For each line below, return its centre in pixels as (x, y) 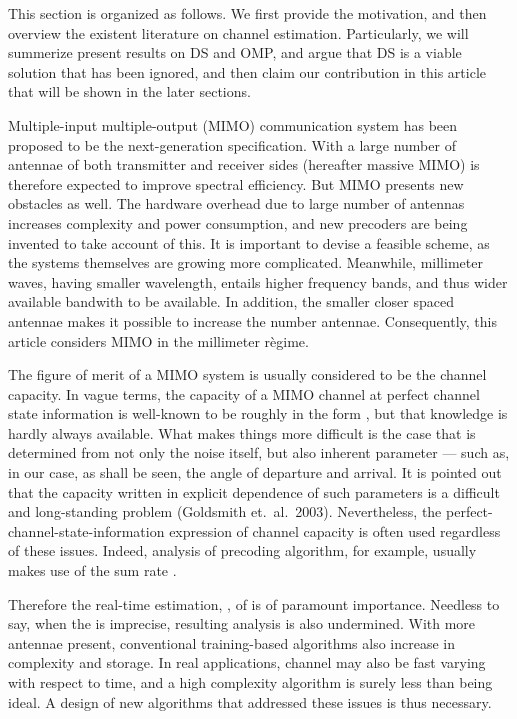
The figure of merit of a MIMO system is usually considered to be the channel (247, 374)
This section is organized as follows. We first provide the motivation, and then (247, 13)
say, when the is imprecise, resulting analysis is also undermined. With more (242, 623)
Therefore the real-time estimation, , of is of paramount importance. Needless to (254, 603)
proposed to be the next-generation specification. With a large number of (232, 144)
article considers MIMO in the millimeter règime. (158, 340)
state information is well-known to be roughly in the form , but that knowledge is (258, 413)
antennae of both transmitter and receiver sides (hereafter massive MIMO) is (244, 164)
